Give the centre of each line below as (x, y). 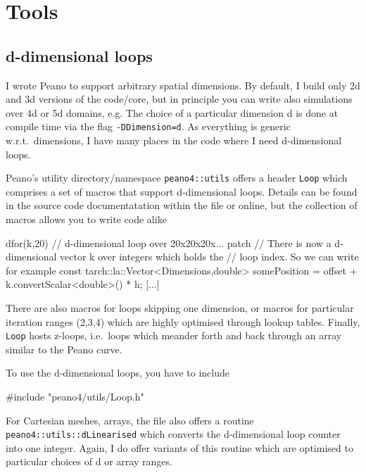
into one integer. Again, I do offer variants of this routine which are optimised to (179, 447)
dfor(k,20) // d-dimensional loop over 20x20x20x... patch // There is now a (169, 242)
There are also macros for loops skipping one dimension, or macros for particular (180, 308)
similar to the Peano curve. (64, 349)
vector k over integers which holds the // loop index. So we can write (209, 257)
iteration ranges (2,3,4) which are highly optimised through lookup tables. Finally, (183, 321)
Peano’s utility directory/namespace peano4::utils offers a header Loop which (177, 178)
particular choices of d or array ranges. (89, 461)
